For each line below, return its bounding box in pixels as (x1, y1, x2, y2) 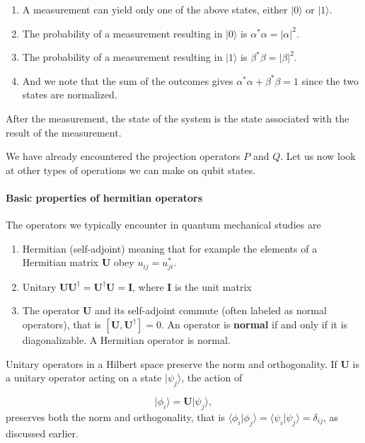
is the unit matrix (175, 279, 252, 294)
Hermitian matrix (22, 255, 99, 270)
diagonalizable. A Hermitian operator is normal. (22, 332, 231, 347)
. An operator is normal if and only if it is (161, 316, 348, 331)
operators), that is (22, 316, 101, 331)
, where (132, 279, 164, 294)
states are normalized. (22, 87, 117, 102)
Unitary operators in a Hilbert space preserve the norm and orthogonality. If (6, 356, 337, 371)
